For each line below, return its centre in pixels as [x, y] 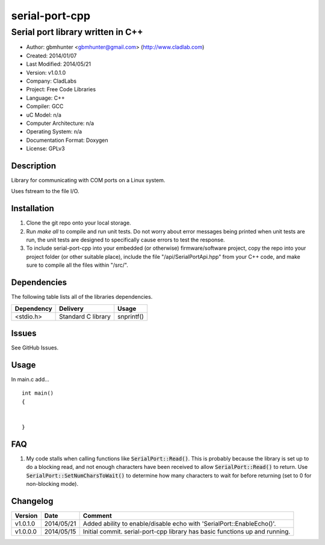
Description [34, 166]
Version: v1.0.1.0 [46, 72]
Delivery [72, 308]
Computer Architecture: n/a [60, 123]
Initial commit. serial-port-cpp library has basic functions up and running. [187, 531]
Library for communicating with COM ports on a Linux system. [88, 180]
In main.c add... [30, 379]
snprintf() [131, 316]
